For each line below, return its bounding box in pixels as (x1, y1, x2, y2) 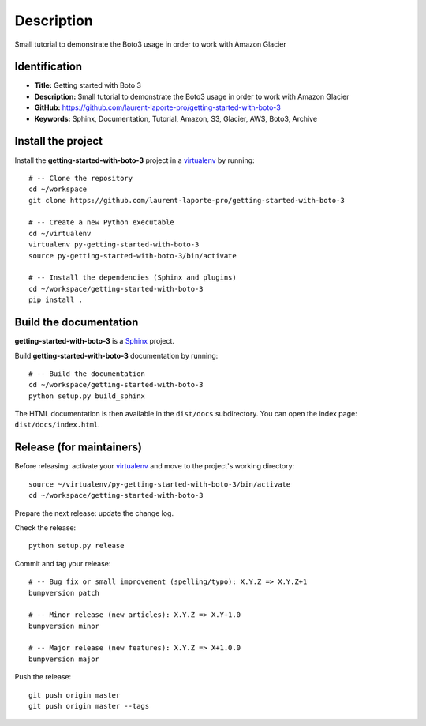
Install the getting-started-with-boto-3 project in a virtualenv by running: (14, 155, 256, 165)
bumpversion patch (28, 589, 100, 597)
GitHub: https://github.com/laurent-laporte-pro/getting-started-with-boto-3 (34, 103, 282, 112)
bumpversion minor (28, 621, 100, 630)
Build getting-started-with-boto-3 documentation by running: (14, 351, 219, 360)
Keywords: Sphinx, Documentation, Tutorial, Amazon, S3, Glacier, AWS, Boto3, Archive (34, 114, 318, 123)
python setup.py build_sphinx (28, 391, 146, 401)
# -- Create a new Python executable (28, 218, 175, 227)
